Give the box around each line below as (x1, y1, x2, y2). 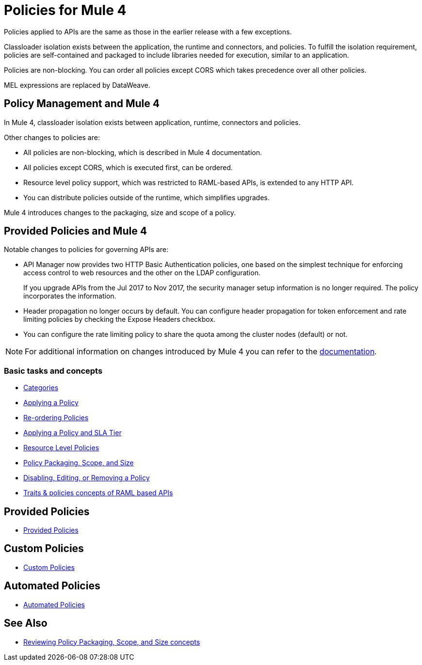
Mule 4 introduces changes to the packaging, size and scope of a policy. (4, 208, 236, 217)
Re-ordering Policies (23, 413, 89, 422)
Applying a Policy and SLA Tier (23, 428, 122, 437)
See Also (4, 617, 48, 630)
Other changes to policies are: (4, 133, 100, 142)
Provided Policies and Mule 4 (4, 225, 147, 237)
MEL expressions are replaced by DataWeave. (4, 80, 150, 89)
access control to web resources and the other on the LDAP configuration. (23, 269, 260, 277)
